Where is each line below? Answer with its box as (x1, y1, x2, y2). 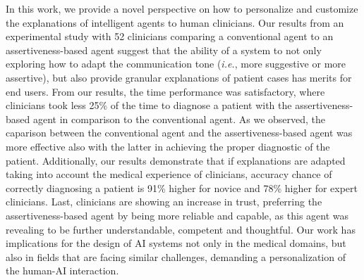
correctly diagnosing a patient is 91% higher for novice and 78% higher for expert (6, 180, 358, 195)
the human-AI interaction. (6, 263, 119, 278)
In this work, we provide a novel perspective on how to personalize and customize (6, 1, 358, 15)
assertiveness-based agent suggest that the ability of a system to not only (6, 42, 322, 57)
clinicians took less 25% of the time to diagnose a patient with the (6, 98, 292, 113)
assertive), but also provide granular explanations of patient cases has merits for (6, 70, 352, 84)
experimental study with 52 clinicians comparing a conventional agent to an (6, 29, 334, 44)
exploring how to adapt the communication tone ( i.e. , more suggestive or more (6, 56, 346, 71)
